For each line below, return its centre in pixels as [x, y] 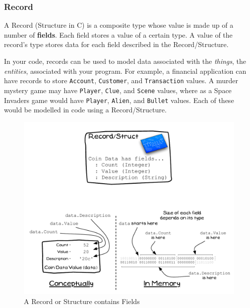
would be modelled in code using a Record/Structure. [85, 110]
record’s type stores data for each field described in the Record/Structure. [116, 44]
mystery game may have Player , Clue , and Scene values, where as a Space [118, 90]
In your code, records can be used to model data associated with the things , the [125, 61]
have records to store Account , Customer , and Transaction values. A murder [121, 80]
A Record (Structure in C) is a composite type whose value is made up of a [119, 25]
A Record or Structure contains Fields [82, 301]
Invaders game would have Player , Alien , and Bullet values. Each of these [119, 100]
